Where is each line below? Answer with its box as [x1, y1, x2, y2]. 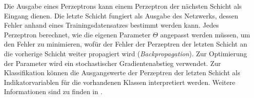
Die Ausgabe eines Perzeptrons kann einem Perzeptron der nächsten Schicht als [4, 1, 242, 11]
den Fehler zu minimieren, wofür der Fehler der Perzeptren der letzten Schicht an [4, 39, 247, 49]
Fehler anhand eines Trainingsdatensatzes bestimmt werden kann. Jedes [4, 20, 219, 30]
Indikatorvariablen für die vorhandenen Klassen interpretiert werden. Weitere [4, 77, 235, 87]
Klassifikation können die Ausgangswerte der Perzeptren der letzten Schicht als [4, 67, 240, 78]
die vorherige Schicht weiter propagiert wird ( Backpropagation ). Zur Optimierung [4, 48, 247, 58]
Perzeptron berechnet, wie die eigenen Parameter [4, 29, 151, 39]
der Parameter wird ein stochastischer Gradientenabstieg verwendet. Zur [4, 58, 221, 68]
